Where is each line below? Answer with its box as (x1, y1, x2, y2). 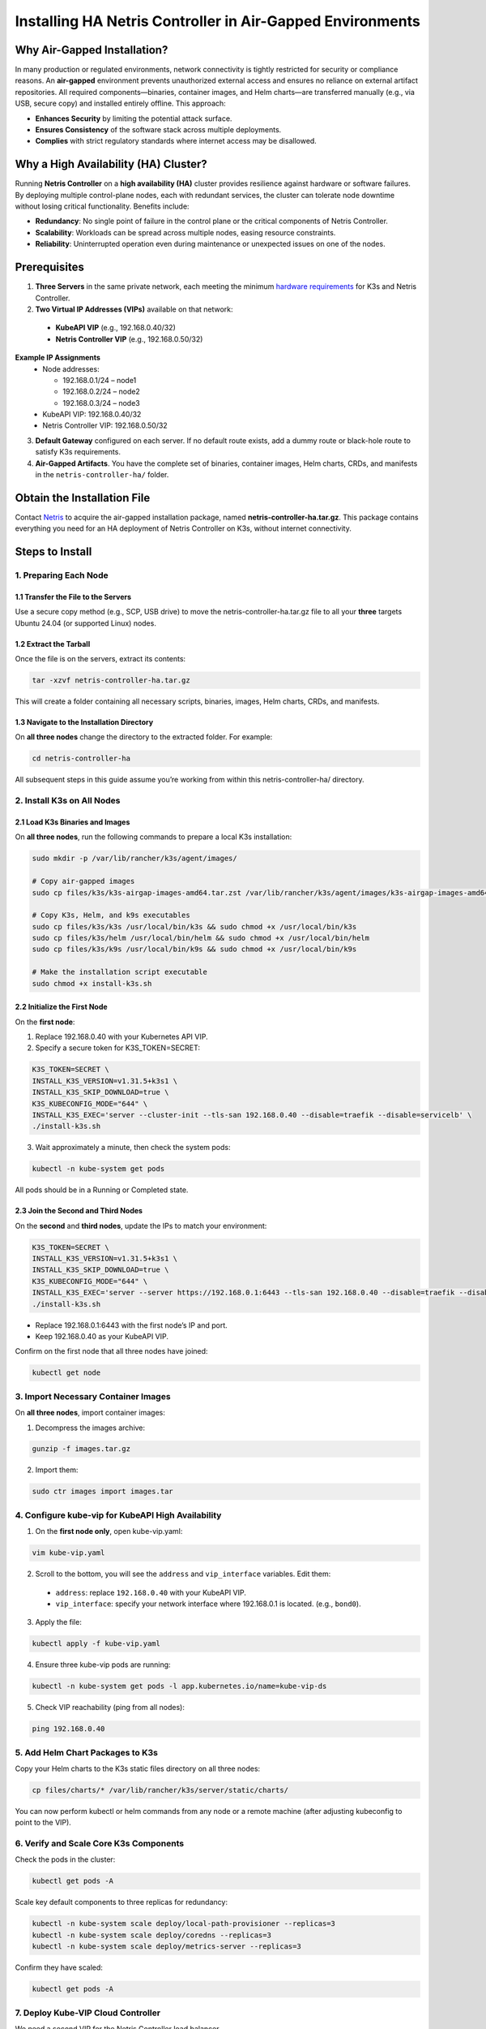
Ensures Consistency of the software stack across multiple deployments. (35, 125, 282, 135)
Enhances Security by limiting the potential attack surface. (35, 114, 232, 123)
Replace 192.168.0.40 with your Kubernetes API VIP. (35, 1032, 208, 1042)
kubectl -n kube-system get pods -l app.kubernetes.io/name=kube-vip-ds (32, 1682, 327, 1691)
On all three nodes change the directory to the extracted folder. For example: (15, 732, 273, 742)
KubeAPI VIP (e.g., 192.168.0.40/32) (55, 323, 176, 333)
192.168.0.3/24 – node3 (62, 398, 141, 407)
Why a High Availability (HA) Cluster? (15, 157, 207, 171)
